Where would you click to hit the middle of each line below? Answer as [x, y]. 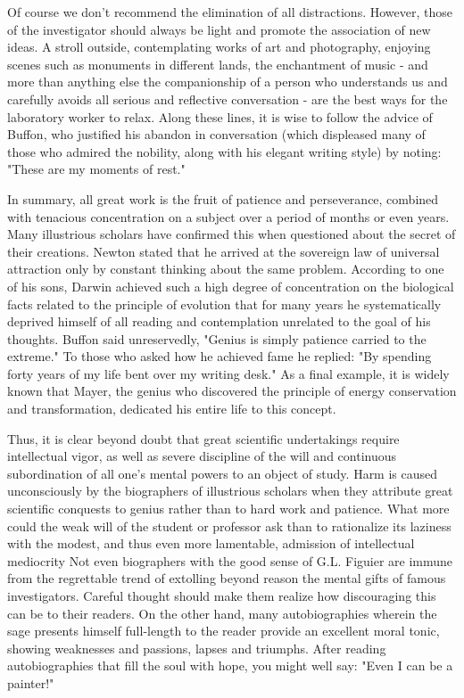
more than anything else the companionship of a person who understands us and [228, 82]
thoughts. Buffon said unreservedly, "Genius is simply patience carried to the [217, 338]
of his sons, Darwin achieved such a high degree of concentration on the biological [231, 286]
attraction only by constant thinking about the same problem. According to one [226, 269]
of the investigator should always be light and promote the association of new [219, 29]
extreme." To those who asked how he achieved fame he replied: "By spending [220, 356]
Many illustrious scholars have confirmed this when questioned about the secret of [232, 234]
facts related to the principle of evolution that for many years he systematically [224, 304]
